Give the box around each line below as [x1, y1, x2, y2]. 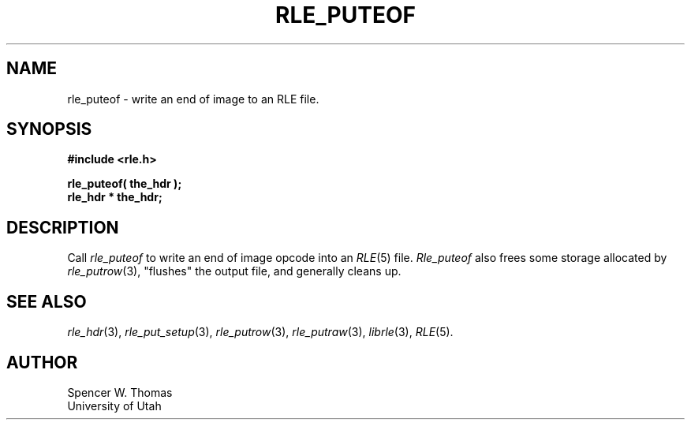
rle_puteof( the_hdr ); [67, 177, 182, 191]
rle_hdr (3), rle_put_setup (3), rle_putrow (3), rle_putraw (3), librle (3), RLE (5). [67, 325, 454, 339]
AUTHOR [6, 352, 78, 372]
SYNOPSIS [6, 119, 92, 140]
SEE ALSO [6, 291, 87, 312]
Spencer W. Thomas [67, 385, 173, 399]
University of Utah [67, 398, 162, 413]
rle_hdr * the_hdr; [67, 190, 162, 204]
